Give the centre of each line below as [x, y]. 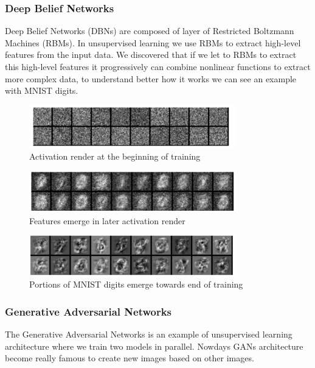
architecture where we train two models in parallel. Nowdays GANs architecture [154, 346]
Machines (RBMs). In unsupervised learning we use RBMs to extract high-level [153, 42]
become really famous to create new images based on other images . [130, 358]
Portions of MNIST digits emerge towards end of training [136, 284]
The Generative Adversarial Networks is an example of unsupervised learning [149, 334]
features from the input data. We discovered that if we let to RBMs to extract [151, 55]
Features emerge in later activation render [107, 220]
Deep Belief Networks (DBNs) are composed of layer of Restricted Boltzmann [150, 31]
